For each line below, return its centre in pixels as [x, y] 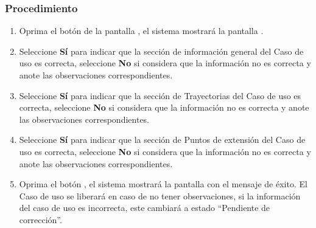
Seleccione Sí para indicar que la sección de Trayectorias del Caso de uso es [160, 95]
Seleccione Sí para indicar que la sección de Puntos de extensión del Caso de [162, 140]
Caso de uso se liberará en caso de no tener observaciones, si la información [160, 195]
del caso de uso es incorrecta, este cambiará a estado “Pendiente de [145, 208]
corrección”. [40, 219]
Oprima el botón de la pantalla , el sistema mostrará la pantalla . [141, 31]
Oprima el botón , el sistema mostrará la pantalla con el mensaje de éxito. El [163, 184]
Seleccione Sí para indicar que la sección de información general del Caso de [161, 51]
